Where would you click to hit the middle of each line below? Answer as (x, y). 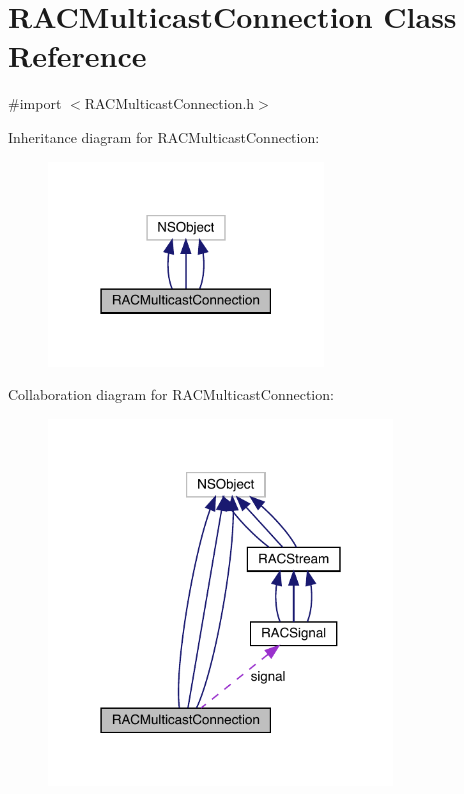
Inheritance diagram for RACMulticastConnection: (164, 136)
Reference (77, 55)
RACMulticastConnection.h (169, 103)
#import (35, 103)
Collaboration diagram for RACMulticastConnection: (171, 394)
